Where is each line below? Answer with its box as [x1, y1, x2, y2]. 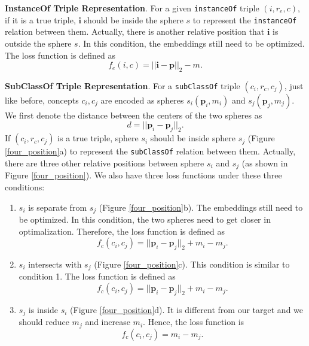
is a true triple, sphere [57, 132, 139, 144]
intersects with [28, 258, 82, 271]
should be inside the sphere [84, 13, 183, 26]
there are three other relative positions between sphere [5, 156, 204, 169]
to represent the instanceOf [192, 13, 297, 26]
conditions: [5, 180, 45, 193]
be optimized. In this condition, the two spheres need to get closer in [19, 213, 271, 226]
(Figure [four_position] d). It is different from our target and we [70, 303, 304, 315]
